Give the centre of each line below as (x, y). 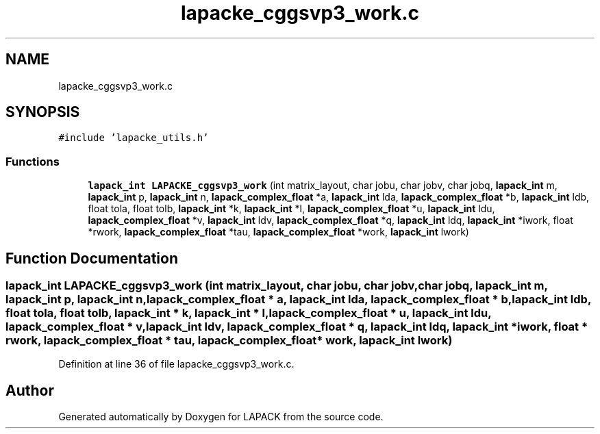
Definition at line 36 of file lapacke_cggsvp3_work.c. (176, 364)
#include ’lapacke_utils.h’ (134, 138)
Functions (33, 161)
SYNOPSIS (43, 112)
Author (30, 390)
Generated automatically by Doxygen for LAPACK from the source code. (221, 417)
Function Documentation (92, 258)
